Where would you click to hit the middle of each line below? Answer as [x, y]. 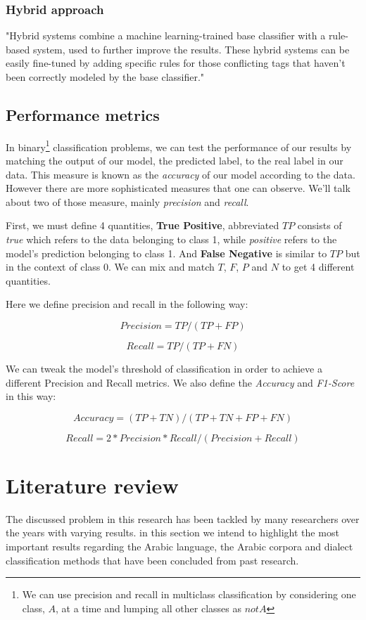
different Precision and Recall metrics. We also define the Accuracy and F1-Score [180, 382]
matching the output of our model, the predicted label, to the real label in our [175, 161]
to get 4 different [318, 267]
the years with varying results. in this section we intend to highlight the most [172, 532]
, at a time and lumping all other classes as [149, 608]
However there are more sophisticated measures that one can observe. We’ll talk [178, 188]
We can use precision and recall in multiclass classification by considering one [189, 594]
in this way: [31, 396]
